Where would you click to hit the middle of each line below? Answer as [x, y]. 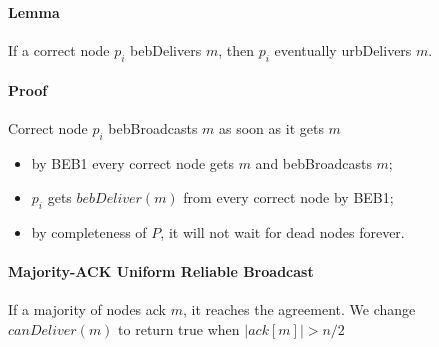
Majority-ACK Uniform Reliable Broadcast [161, 270]
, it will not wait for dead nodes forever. [282, 231]
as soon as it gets [271, 128]
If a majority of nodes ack [87, 308]
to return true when [179, 328]
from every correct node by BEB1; [288, 196]
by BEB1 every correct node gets [132, 163]
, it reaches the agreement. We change [299, 308]
